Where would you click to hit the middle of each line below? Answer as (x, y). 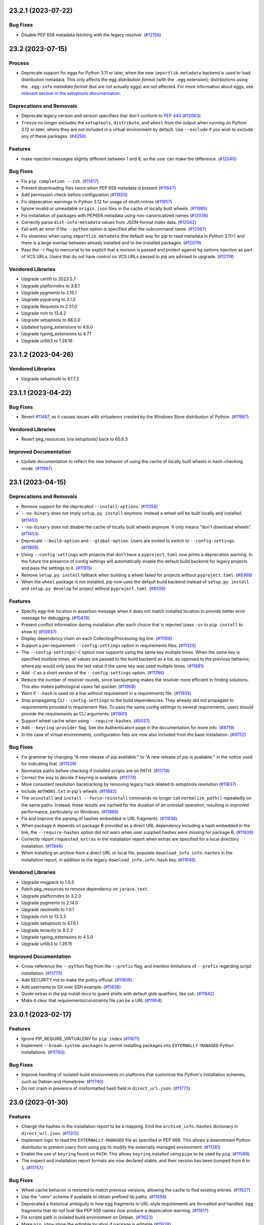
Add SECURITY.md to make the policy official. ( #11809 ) (77, 980)
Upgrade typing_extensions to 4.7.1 (56, 334)
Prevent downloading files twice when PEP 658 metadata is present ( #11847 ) (99, 188)
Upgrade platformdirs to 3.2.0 (51, 896)
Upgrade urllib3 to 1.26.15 (47, 944)
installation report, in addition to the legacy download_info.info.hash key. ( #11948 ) (108, 859)
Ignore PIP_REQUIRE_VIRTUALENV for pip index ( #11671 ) (80, 1038)
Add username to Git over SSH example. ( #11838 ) (71, 987)
